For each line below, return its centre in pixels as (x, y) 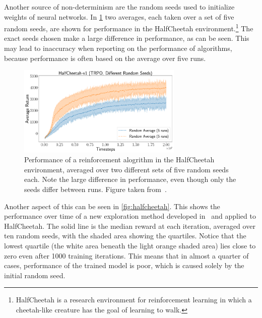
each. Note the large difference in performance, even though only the (130, 179)
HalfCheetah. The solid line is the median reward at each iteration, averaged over (130, 226)
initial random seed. (35, 275)
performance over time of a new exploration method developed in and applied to (130, 216)
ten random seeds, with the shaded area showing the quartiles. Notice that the (125, 236)
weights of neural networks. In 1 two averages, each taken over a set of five (119, 16)
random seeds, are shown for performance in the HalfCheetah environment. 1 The (129, 27)
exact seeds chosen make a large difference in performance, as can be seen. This (127, 38)
